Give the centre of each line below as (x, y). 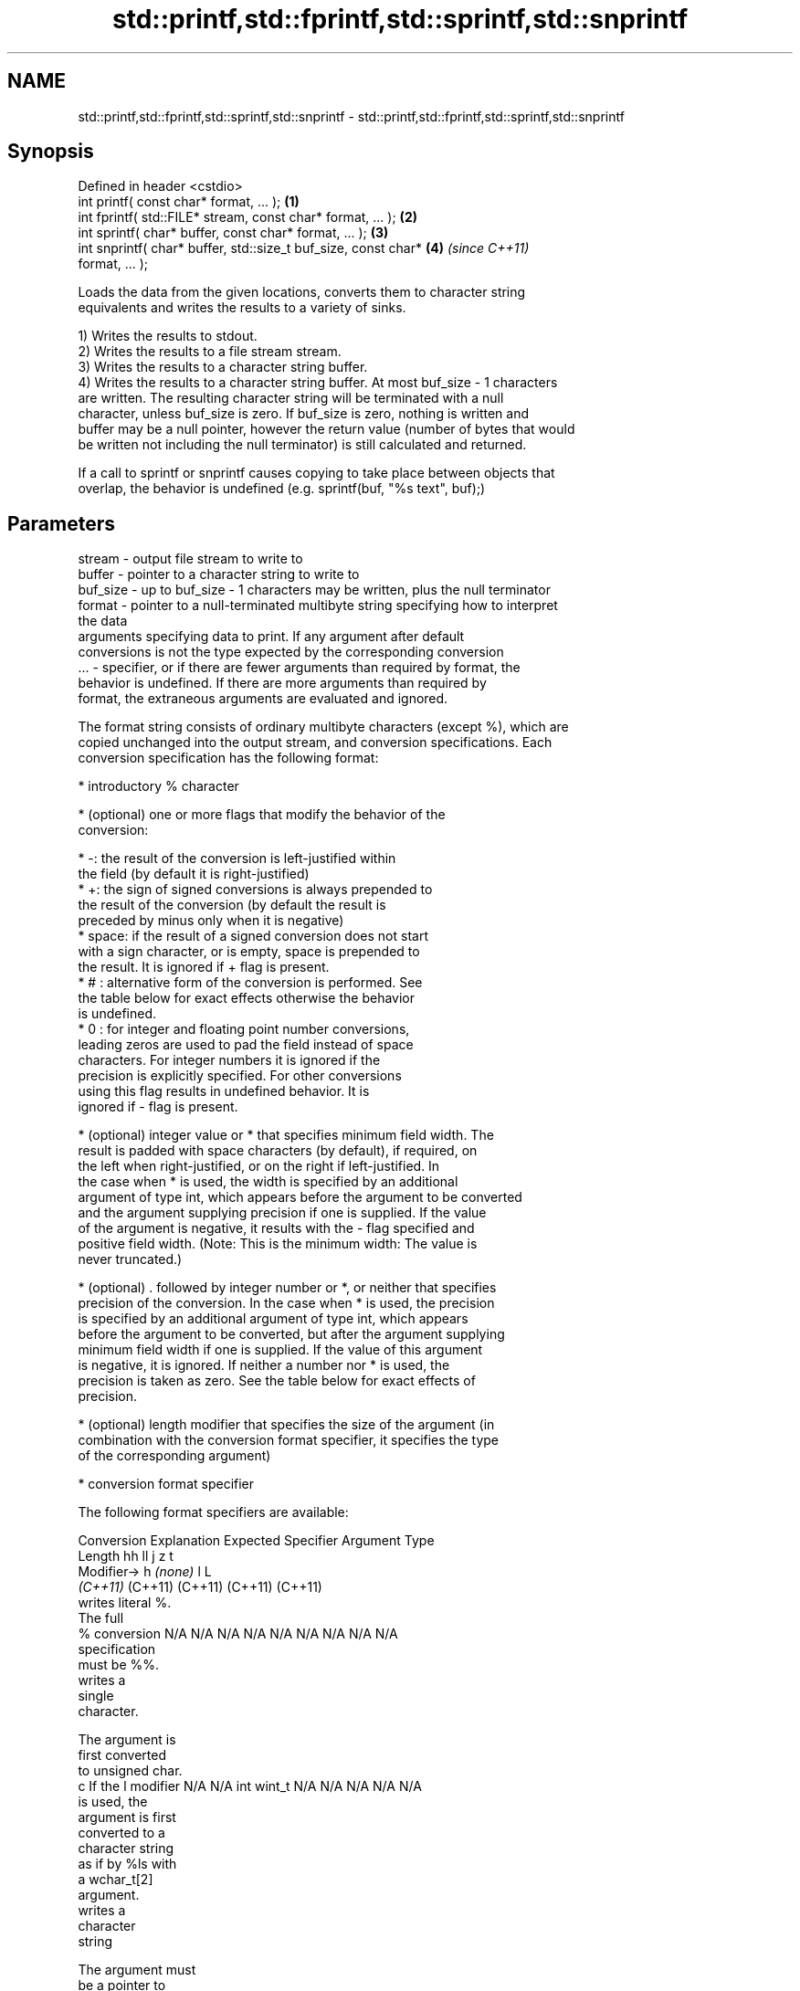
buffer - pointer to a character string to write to (219, 574)
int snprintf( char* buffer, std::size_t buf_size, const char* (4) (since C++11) (304, 248)
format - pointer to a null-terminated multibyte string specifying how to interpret (318, 606)
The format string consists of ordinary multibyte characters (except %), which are (323, 727)
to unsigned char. (130, 1771)
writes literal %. (125, 1603)
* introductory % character (158, 786)
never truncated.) (130, 1259)
